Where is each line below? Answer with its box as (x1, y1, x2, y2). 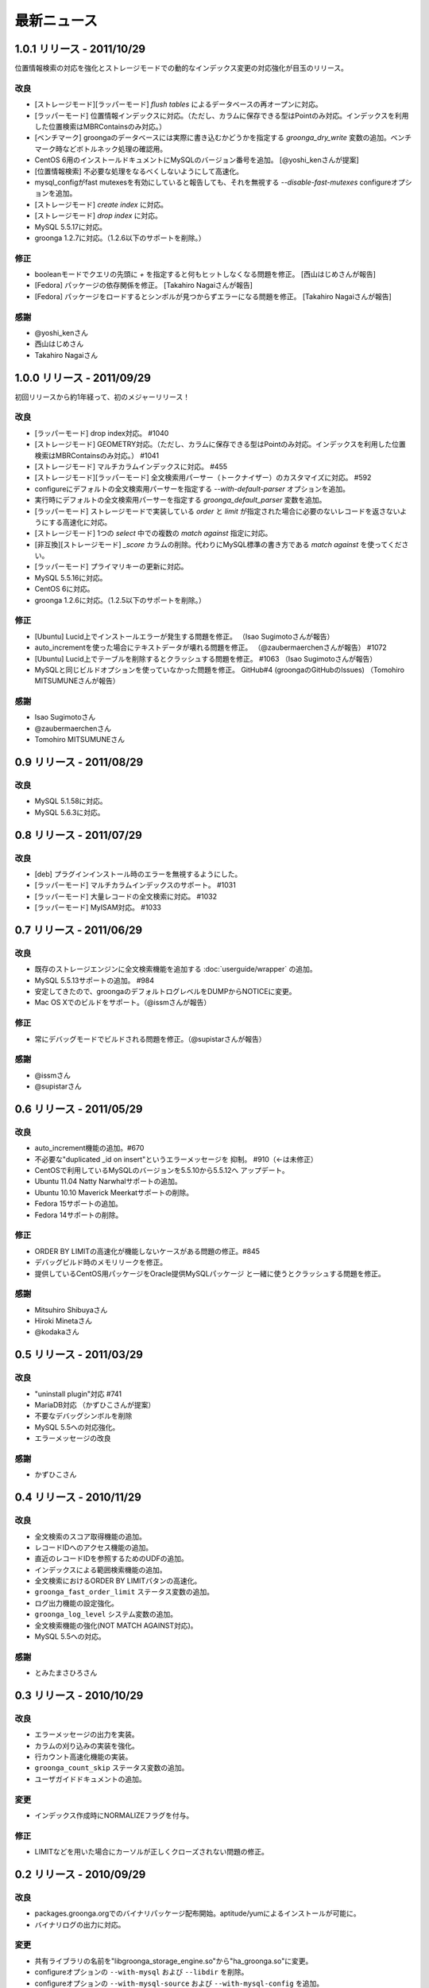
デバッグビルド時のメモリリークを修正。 (34, 1257, 167, 1268)
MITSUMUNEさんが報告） (34, 676, 120, 685)
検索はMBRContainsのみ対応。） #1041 (34, 450, 160, 460)
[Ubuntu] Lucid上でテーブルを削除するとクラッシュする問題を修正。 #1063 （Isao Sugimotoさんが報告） (34, 654, 377, 663)
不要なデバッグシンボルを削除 (34, 1411, 133, 1421)
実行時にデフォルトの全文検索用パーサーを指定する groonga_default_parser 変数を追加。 (34, 495, 327, 505)
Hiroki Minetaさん (34, 1316, 93, 1326)
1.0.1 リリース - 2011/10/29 (14, 42, 146, 56)
